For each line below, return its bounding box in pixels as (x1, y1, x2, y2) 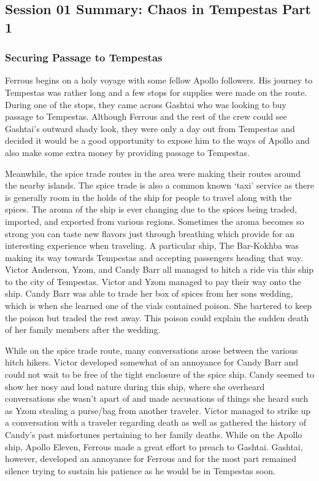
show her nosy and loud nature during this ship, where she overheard (5, 380, 265, 393)
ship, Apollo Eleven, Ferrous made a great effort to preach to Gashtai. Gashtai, (5, 440, 303, 453)
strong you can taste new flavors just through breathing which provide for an (5, 227, 294, 240)
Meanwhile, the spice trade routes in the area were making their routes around (5, 166, 301, 179)
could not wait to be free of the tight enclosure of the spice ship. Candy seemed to (5, 368, 314, 381)
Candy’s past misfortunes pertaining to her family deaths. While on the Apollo (5, 428, 302, 441)
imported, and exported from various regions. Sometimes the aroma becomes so (5, 214, 304, 227)
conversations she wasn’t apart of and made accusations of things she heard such (5, 392, 309, 405)
